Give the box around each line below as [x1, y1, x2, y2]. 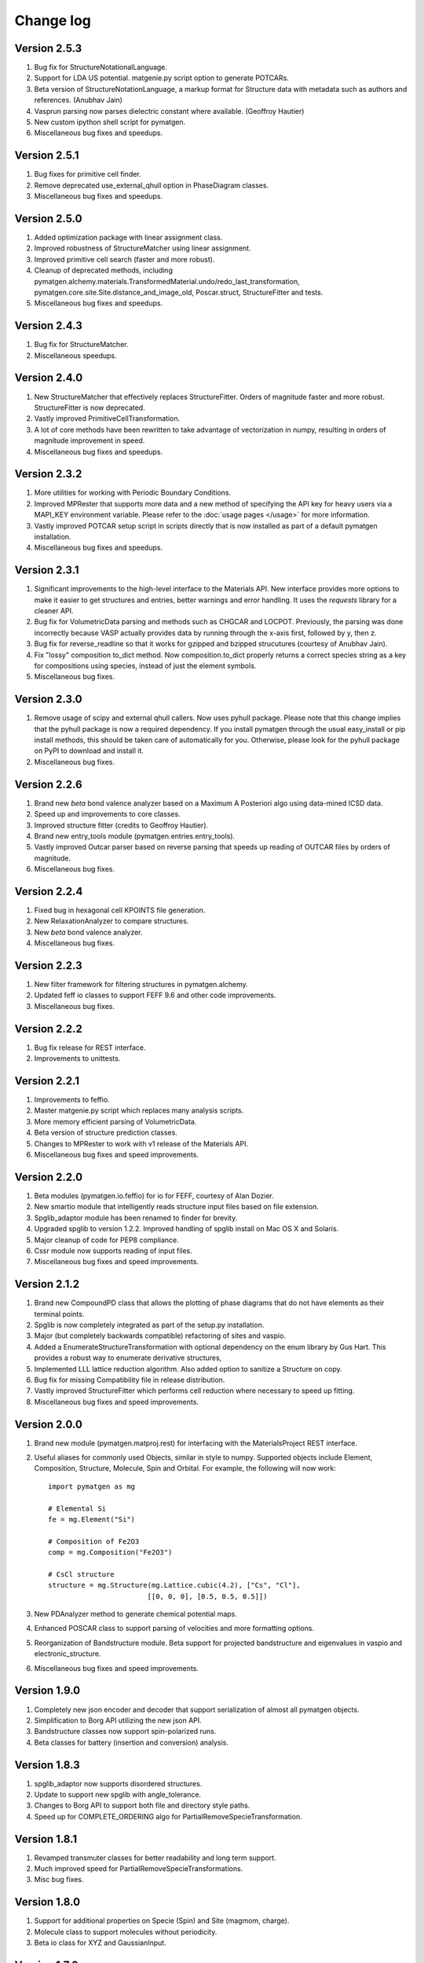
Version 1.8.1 [14, 1832, 78, 1845]
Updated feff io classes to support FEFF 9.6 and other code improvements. [34, 990, 276, 1000]
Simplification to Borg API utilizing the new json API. [34, 1716, 202, 1725]
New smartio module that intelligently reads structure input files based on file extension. [34, 1202, 320, 1212]
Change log [14, 12, 92, 29]
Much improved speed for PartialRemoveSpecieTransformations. [34, 1864, 243, 1873]
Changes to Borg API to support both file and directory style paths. [34, 1800, 250, 1810]
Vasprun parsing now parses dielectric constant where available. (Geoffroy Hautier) [34, 106, 305, 115]
